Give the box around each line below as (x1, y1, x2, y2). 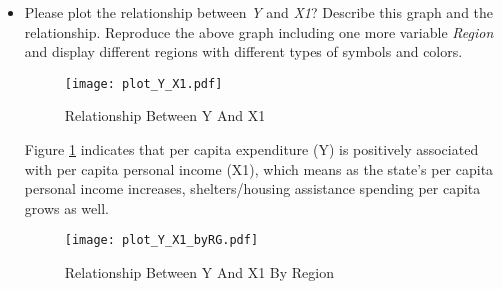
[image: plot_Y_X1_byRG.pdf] (64, 233, 259, 248)
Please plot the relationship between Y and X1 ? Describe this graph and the (24, 2, 494, 22)
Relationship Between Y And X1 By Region (64, 262, 334, 283)
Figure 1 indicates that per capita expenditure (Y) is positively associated (24, 139, 479, 160)
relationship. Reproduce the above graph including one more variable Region (24, 21, 494, 42)
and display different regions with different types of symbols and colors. (24, 41, 463, 62)
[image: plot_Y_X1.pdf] (64, 76, 223, 91)
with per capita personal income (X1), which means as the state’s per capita (24, 158, 494, 179)
